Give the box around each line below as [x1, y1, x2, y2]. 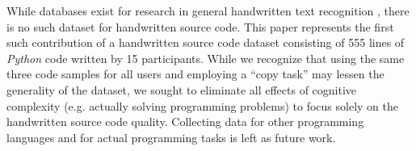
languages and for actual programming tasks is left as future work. [6, 128, 336, 145]
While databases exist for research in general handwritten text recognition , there [6, 2, 410, 19]
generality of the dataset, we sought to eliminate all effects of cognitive [6, 81, 357, 98]
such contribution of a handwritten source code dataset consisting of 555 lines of [6, 34, 405, 51]
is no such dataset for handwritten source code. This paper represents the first [6, 18, 394, 35]
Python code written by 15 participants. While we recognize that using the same [6, 49, 405, 66]
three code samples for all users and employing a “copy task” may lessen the [6, 65, 384, 82]
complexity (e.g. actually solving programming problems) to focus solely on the [6, 97, 398, 114]
